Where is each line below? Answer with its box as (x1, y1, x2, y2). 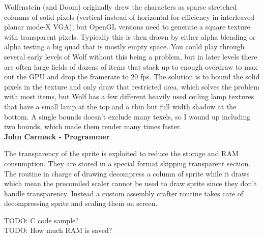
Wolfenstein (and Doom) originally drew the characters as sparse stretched (4, 2, 237, 12)
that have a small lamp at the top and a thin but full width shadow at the (4, 101, 237, 111)
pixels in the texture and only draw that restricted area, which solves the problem (4, 81, 259, 92)
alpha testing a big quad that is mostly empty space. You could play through (4, 41, 245, 52)
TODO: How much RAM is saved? (4, 225, 112, 235)
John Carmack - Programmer (4, 131, 110, 141)
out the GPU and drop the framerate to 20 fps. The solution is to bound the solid (4, 71, 260, 82)
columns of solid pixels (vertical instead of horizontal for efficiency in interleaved (4, 11, 255, 22)
